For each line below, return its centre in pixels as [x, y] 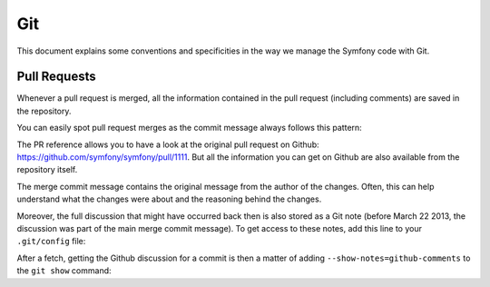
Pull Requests [56, 77]
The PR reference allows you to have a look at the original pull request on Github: [168, 144]
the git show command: [64, 271]
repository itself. [47, 170]
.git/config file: [51, 242]
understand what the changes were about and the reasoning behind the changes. [169, 199]
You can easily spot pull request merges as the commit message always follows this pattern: [189, 128]
